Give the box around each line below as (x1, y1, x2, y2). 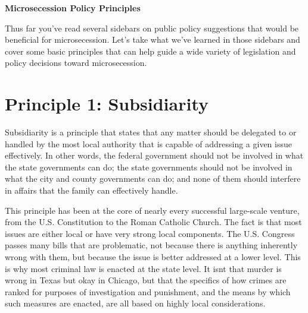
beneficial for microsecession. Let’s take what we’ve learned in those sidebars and (5, 33, 300, 46)
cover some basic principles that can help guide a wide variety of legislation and (5, 45, 296, 57)
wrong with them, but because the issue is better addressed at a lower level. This (5, 251, 301, 263)
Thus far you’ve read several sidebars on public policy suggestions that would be (5, 21, 299, 34)
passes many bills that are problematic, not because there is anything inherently (5, 239, 298, 251)
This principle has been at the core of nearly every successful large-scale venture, (5, 204, 300, 216)
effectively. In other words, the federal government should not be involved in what (5, 149, 304, 162)
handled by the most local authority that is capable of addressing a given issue (5, 137, 292, 150)
